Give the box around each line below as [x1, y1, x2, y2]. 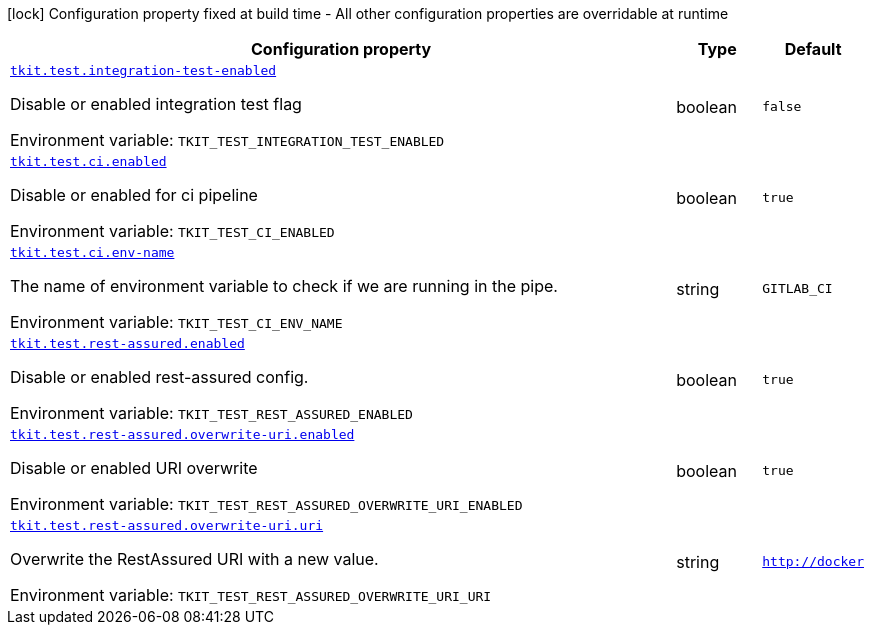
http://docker [762, 554, 864, 569]
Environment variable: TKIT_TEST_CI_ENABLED [10, 221, 335, 241]
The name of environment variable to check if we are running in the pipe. [10, 276, 558, 296]
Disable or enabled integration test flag [10, 94, 302, 114]
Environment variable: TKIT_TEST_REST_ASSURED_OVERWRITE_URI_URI [10, 585, 492, 605]
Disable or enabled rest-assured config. [10, 367, 309, 387]
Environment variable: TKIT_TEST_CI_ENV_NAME [10, 312, 343, 332]
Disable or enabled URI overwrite [10, 458, 258, 478]
